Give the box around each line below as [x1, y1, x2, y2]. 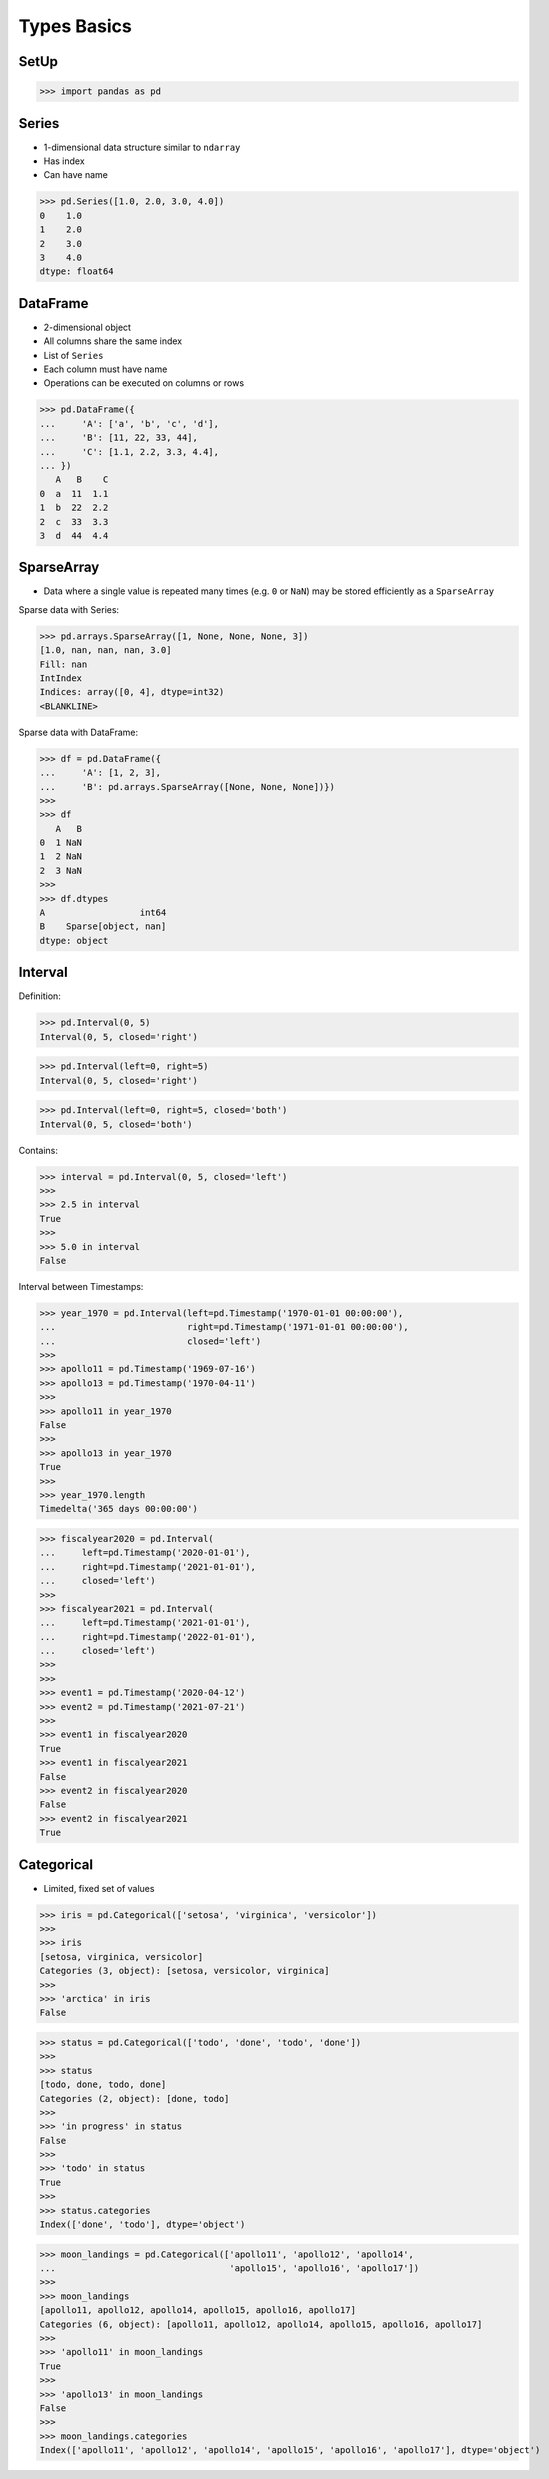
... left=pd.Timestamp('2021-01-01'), [39, 1617, 251, 1629]
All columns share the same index [43, 335, 183, 347]
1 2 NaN [39, 851, 83, 862]
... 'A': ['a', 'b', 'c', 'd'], [39, 418, 220, 429]
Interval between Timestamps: [18, 1280, 144, 1292]
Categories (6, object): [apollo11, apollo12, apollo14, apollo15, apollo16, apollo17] [39, 2318, 483, 2330]
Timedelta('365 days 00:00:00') [39, 1503, 199, 1515]
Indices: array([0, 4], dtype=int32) [39, 686, 225, 698]
